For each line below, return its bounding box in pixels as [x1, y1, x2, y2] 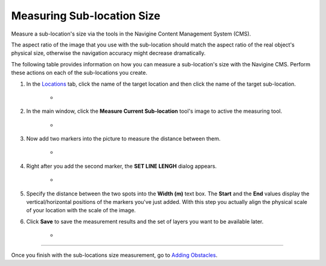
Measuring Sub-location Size [11, 9, 161, 22]
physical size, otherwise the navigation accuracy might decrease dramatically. [11, 49, 206, 57]
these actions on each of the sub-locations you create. [11, 69, 148, 77]
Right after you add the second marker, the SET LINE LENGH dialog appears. [26, 162, 217, 169]
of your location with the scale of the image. [26, 207, 136, 214]
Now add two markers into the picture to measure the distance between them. [26, 135, 221, 142]
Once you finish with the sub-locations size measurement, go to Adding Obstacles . [11, 251, 217, 259]
